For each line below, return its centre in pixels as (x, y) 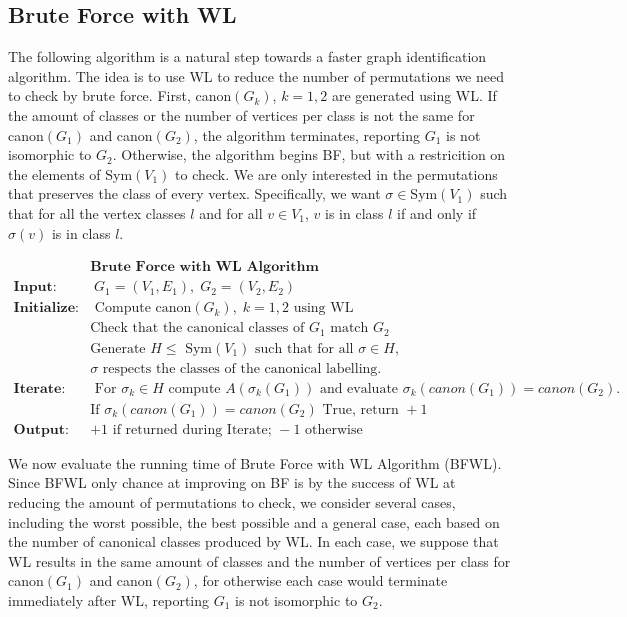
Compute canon (143, 308)
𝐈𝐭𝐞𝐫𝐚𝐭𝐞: (39, 388)
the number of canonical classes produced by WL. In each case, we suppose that (253, 541)
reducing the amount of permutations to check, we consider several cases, (232, 502)
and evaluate (359, 388)
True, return (360, 409)
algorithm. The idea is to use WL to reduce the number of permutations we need (256, 75)
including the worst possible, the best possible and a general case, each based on (254, 521)
